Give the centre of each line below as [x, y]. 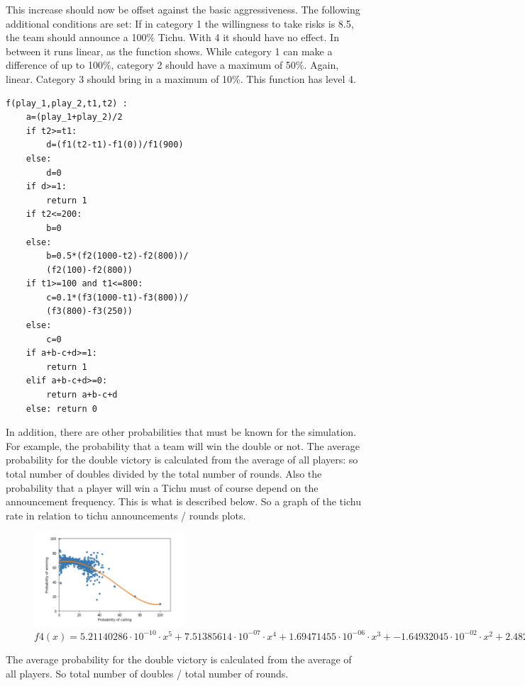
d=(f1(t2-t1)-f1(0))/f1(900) [115, 145]
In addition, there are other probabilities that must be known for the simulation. [181, 432]
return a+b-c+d [82, 395]
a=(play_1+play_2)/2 [74, 117]
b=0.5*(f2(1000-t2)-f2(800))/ [117, 256]
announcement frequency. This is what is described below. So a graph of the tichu [183, 501]
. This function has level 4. [298, 78]
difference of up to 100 [54, 65]
